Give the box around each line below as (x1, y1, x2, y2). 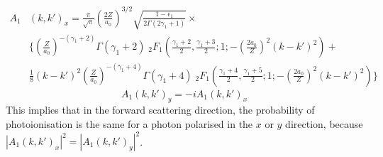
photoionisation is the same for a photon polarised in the (6, 116, 253, 131)
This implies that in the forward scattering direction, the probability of (6, 102, 315, 117)
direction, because (285, 116, 363, 131)
